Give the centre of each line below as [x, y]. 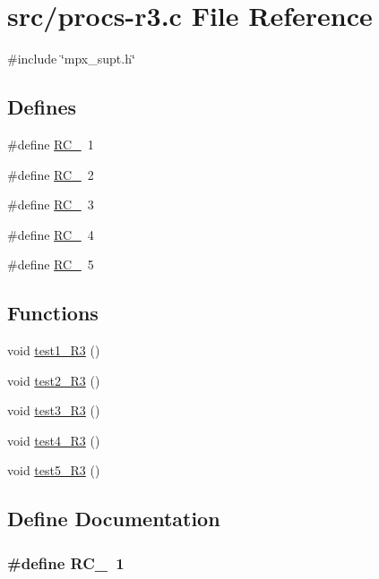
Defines [42, 107]
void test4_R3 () [54, 440]
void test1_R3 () [54, 350]
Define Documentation [114, 519]
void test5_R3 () [54, 470]
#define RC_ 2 [51, 174]
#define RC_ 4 [51, 234]
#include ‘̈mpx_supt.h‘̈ [71, 59]
